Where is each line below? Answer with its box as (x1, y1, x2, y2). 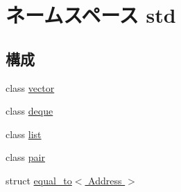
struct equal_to (6, 173, 72, 187)
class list (6, 126, 42, 141)
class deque (6, 104, 53, 118)
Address (88, 173, 122, 187)
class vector (6, 80, 55, 95)
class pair (6, 150, 45, 164)
